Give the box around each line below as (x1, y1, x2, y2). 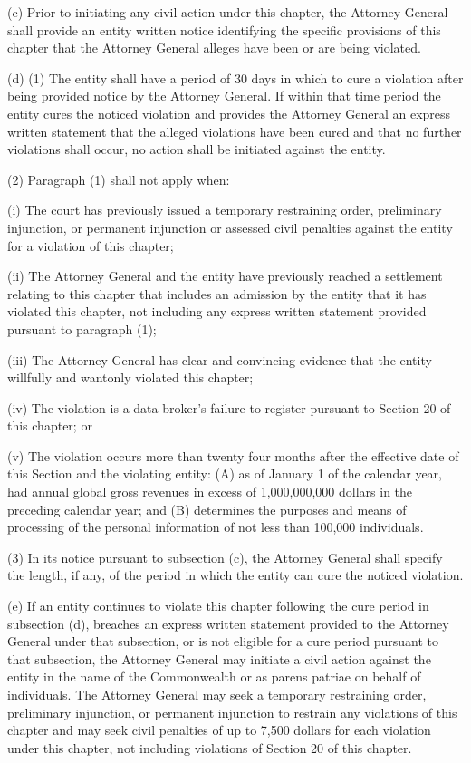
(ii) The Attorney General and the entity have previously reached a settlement (7, 266, 443, 285)
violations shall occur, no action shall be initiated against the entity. (7, 140, 386, 159)
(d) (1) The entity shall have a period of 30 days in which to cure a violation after (7, 68, 464, 87)
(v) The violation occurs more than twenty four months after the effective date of (7, 446, 459, 465)
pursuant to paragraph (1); (7, 319, 157, 338)
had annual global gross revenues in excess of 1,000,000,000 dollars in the (7, 482, 413, 501)
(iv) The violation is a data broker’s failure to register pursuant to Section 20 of (7, 398, 451, 417)
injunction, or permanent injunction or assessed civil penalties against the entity (7, 217, 453, 237)
